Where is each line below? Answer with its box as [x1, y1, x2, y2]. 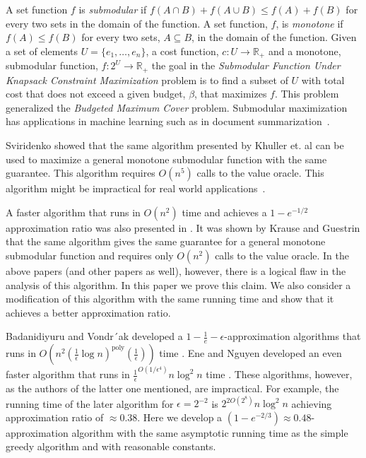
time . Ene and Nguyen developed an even [159, 346, 342, 360]
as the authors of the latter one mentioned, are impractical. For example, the [6, 381, 339, 396]
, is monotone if [276, 16, 343, 30]
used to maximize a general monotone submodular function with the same [6, 151, 327, 166]
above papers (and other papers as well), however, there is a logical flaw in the [6, 264, 346, 278]
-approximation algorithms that [224, 329, 361, 343]
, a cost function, [146, 43, 219, 58]
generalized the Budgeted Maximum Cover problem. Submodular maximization [6, 100, 348, 114]
